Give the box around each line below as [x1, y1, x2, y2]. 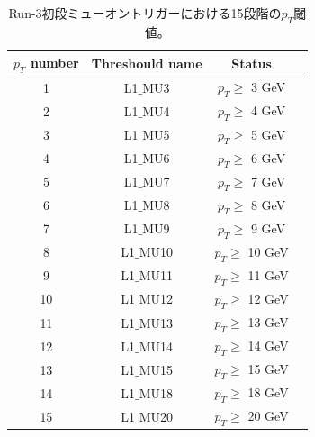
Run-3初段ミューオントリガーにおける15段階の [8, 4, 282, 22]
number [30, 53, 79, 72]
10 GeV [247, 241, 289, 260]
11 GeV [247, 265, 289, 284]
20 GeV [247, 406, 289, 425]
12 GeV [247, 288, 289, 307]
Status [231, 53, 272, 72]
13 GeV [247, 312, 289, 331]
